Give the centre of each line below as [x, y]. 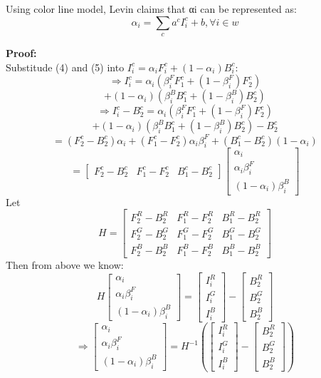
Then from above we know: [65, 265]
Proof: [21, 52]
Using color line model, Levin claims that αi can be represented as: [151, 9]
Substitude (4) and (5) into [65, 67]
